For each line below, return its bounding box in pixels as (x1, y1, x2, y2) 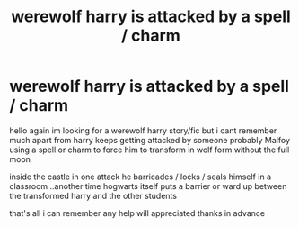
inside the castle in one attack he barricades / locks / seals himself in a (9, 171, 272, 182)
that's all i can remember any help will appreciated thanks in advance (9, 207, 266, 218)
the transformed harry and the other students (9, 190, 178, 201)
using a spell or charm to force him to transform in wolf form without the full (9, 144, 290, 155)
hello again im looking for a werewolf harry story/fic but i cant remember (9, 124, 277, 136)
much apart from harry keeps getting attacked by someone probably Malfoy (9, 134, 290, 145)
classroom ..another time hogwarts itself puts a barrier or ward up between (9, 180, 287, 191)
